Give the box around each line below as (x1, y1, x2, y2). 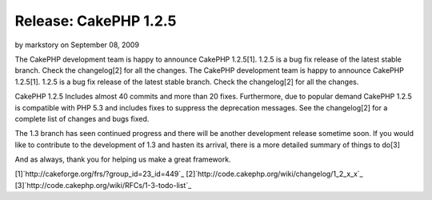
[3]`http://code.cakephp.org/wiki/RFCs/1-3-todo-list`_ (14, 180, 192, 190)
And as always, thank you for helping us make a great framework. (14, 154, 231, 164)
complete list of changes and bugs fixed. (14, 114, 150, 123)
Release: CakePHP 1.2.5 (14, 12, 177, 30)
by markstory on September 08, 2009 (14, 40, 140, 50)
